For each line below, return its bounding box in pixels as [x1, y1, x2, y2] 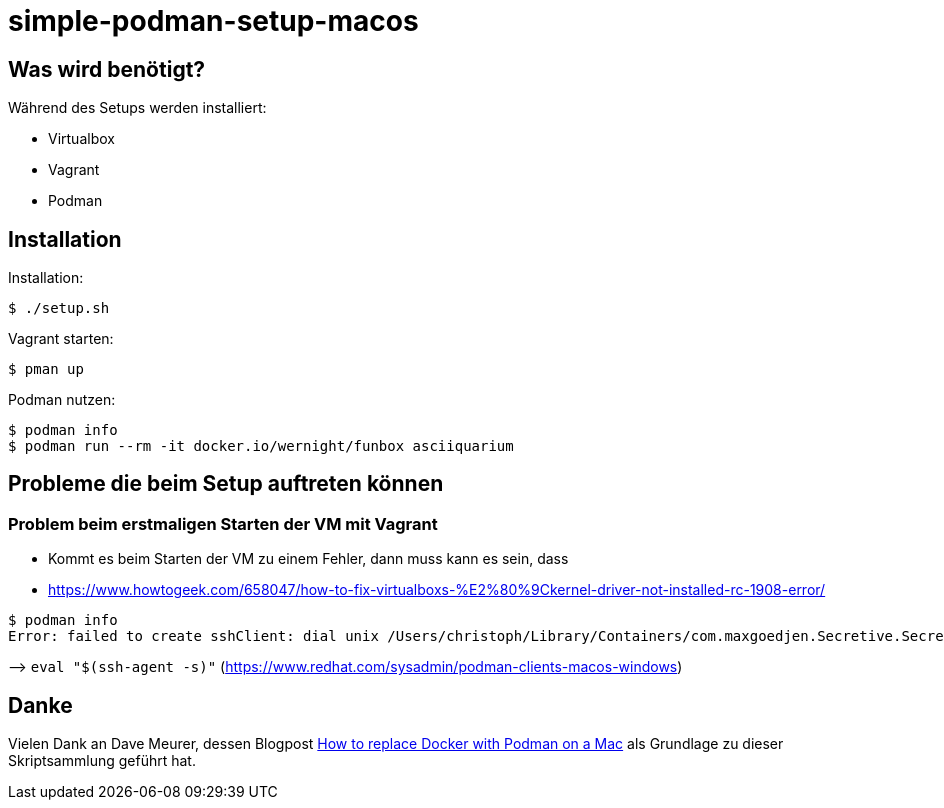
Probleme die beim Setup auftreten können [8, 471, 444, 497]
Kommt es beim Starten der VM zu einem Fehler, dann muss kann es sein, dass [48, 550, 569, 568]
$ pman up [8, 361, 84, 378]
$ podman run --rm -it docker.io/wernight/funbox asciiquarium [8, 438, 514, 455]
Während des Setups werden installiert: [8, 99, 267, 117]
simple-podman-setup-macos [8, 4, 419, 38]
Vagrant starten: [8, 330, 114, 348]
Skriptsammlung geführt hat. [8, 752, 196, 770]
